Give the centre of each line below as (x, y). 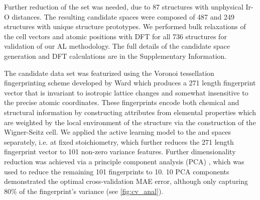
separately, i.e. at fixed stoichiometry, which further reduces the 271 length (119, 141)
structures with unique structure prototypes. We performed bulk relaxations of (125, 26)
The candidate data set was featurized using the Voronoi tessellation (109, 73)
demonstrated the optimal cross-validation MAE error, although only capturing (126, 181)
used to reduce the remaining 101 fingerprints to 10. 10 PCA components (117, 171)
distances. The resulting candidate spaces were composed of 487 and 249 (123, 16)
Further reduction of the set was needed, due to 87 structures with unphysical (124, 7)
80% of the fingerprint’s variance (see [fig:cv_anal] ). (84, 191)
